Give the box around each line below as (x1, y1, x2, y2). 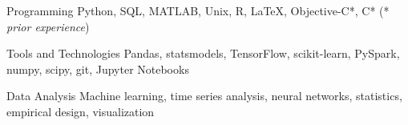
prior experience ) (6, 18, 90, 34)
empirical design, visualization (6, 103, 155, 119)
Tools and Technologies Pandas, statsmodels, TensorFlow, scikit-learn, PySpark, (6, 45, 400, 62)
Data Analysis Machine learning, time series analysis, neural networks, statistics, (6, 87, 402, 104)
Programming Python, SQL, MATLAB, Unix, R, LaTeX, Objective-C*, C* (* (6, 2, 390, 18)
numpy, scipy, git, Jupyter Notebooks (6, 60, 189, 77)
